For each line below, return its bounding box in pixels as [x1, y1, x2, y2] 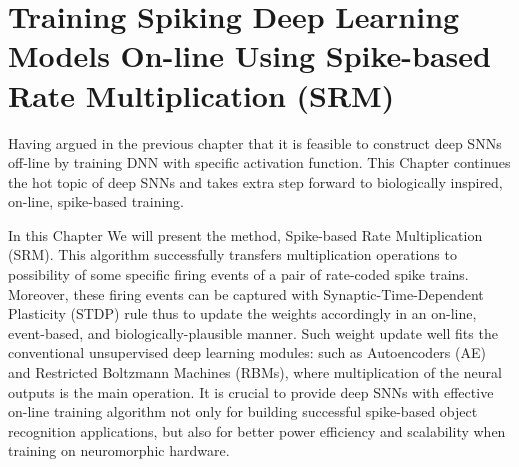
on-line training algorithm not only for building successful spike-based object [8, 401, 478, 422]
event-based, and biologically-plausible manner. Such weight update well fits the [8, 322, 498, 343]
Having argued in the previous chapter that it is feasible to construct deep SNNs [8, 132, 502, 153]
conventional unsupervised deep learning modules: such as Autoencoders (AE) [8, 342, 486, 363]
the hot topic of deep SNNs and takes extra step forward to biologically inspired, [8, 171, 503, 192]
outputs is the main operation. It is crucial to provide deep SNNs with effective [8, 381, 494, 402]
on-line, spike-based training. [8, 191, 184, 212]
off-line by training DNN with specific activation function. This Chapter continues [8, 152, 511, 173]
